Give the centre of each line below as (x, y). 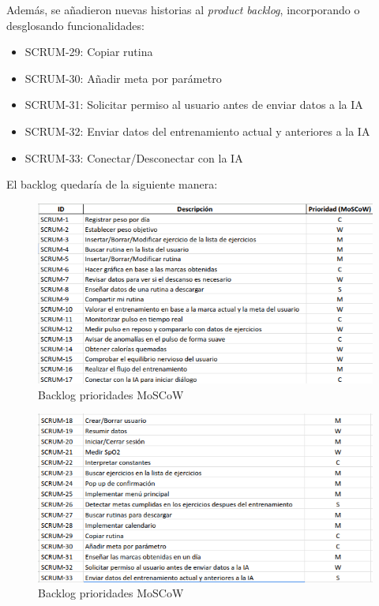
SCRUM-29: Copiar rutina (89, 52)
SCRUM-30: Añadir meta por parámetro (123, 78)
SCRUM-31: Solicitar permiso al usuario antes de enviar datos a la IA (194, 105)
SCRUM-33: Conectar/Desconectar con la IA (134, 157)
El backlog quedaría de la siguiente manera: (112, 184)
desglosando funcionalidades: (75, 25)
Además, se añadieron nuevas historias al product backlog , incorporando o (183, 9)
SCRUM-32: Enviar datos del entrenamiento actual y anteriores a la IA (197, 131)
